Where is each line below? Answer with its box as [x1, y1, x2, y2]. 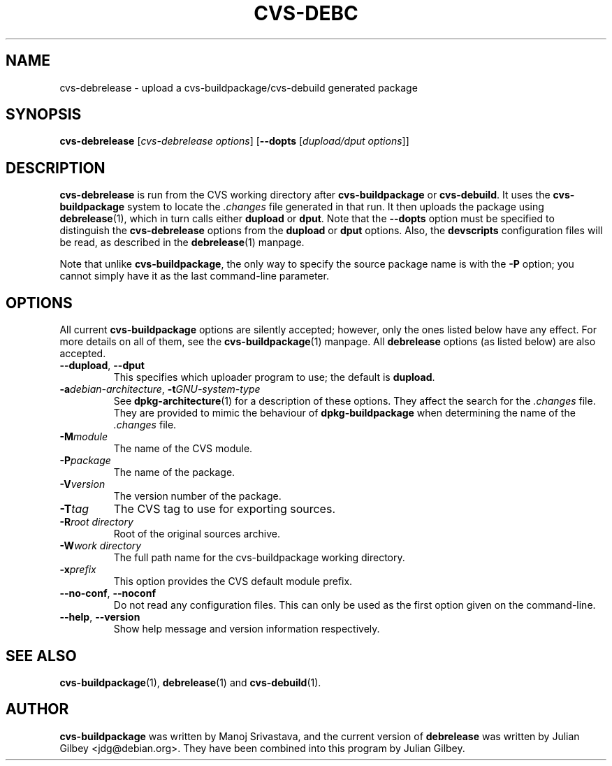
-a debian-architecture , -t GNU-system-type [59, 383, 261, 396]
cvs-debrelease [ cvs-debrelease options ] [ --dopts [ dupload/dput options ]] [59, 135, 409, 147]
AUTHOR [6, 700, 69, 718]
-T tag [59, 502, 89, 516]
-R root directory [59, 516, 133, 528]
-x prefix [59, 563, 96, 576]
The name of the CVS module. [113, 442, 253, 455]
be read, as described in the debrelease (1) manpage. [59, 236, 305, 249]
